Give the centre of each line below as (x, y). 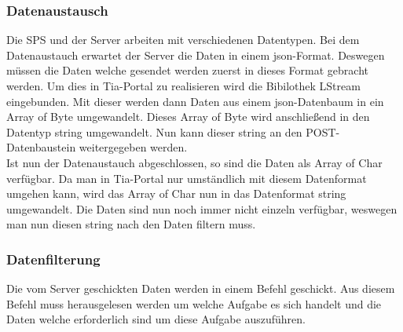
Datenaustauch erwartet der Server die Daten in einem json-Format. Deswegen (196, 55)
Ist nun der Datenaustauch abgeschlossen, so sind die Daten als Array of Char (194, 162)
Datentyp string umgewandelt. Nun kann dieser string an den (154, 131)
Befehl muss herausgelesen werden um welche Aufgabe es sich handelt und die (194, 303)
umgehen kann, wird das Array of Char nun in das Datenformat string (176, 193)
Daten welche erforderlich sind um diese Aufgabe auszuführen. (156, 319)
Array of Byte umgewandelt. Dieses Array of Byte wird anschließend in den (188, 117)
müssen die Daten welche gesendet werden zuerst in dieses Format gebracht (187, 70)
